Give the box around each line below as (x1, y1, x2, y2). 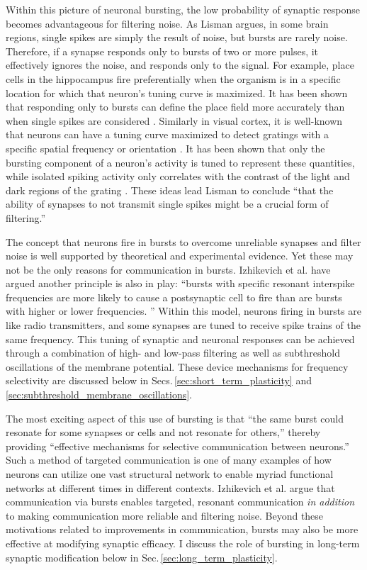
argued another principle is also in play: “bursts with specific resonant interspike (6, 276, 355, 291)
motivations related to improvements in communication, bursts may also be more (6, 522, 358, 537)
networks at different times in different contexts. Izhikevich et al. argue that (6, 480, 335, 495)
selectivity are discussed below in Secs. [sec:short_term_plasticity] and (6, 373, 312, 388)
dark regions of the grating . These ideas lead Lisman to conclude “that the (6, 182, 334, 197)
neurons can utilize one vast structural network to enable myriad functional (6, 466, 334, 481)
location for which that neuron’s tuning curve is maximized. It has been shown (6, 85, 348, 100)
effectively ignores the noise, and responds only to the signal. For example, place (6, 57, 354, 72)
